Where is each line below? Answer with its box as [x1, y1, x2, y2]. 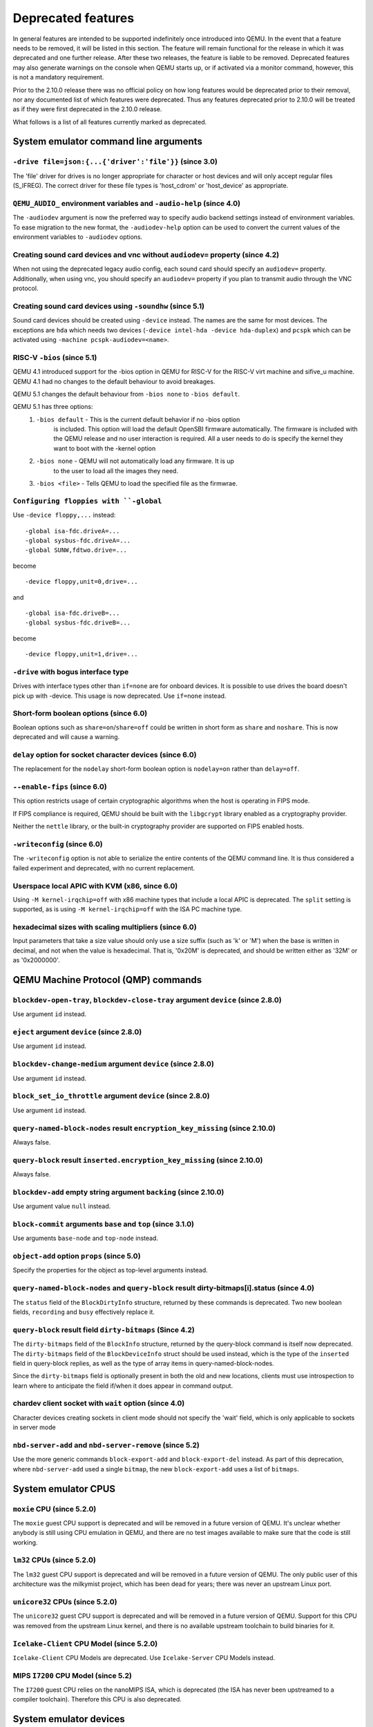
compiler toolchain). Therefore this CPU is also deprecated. [12, 1695, 182, 1704]
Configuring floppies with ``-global [12, 496, 162, 506]
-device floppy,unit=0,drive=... [25, 578, 138, 586]
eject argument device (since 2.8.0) [12, 1027, 142, 1037]
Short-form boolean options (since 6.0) [12, 709, 148, 718]
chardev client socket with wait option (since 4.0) [12, 1399, 185, 1409]
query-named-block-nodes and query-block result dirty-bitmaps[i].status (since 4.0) [12, 1284, 315, 1293]
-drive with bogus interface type [12, 667, 129, 676]
